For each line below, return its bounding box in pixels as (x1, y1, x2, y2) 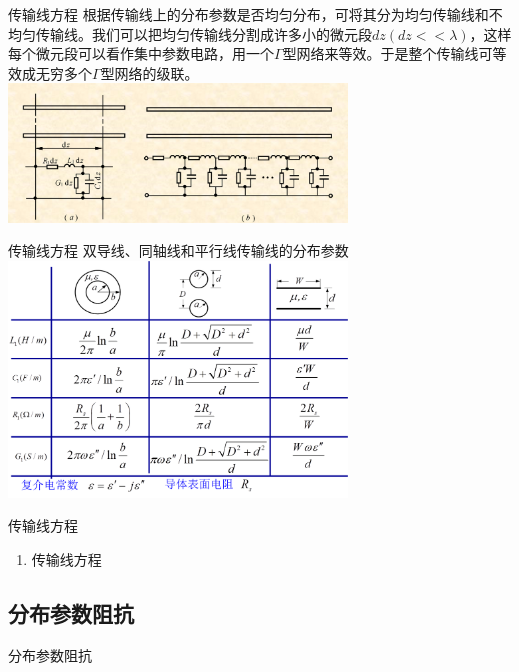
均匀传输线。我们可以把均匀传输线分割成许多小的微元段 (8, 23, 372, 44)
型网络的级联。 (100, 62, 199, 83)
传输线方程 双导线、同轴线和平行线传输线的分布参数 (8, 240, 349, 261)
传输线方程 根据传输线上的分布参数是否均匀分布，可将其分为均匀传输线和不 (8, 4, 503, 24)
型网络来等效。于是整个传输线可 (282, 43, 493, 64)
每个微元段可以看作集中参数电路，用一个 (8, 43, 274, 64)
